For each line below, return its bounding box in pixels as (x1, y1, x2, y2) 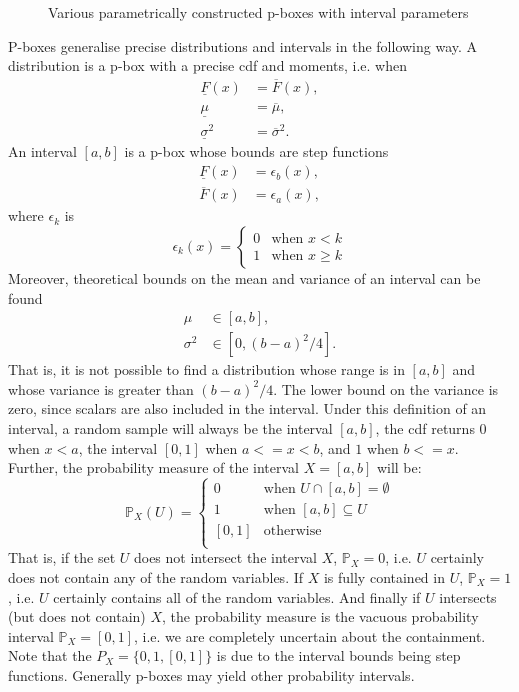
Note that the (8, 645, 92, 666)
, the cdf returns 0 (375, 417, 487, 438)
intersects (439, 586, 497, 607)
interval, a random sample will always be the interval (8, 417, 333, 438)
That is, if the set (8, 547, 116, 568)
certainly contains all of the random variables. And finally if (53, 586, 421, 607)
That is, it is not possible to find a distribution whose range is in (8, 359, 405, 380)
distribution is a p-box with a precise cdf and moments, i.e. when (8, 55, 407, 76)
